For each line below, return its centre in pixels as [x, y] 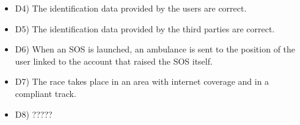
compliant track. [46, 93]
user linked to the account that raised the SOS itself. [114, 61]
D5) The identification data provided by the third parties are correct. [145, 28]
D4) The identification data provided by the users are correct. [131, 8]
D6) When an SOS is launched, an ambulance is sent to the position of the [155, 49]
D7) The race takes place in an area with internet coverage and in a [142, 81]
